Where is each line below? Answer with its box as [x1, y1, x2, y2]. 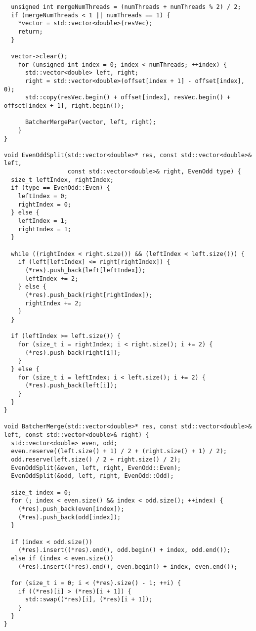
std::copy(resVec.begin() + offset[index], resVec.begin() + [25, 94, 231, 101]
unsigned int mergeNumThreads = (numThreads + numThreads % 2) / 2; [11, 3, 241, 10]
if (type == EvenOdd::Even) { [11, 184, 110, 192]
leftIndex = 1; [18, 217, 68, 225]
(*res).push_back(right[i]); [25, 349, 121, 356]
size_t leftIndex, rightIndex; [11, 176, 114, 183]
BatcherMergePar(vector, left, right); [25, 119, 156, 126]
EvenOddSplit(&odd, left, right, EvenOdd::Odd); [11, 472, 174, 480]
